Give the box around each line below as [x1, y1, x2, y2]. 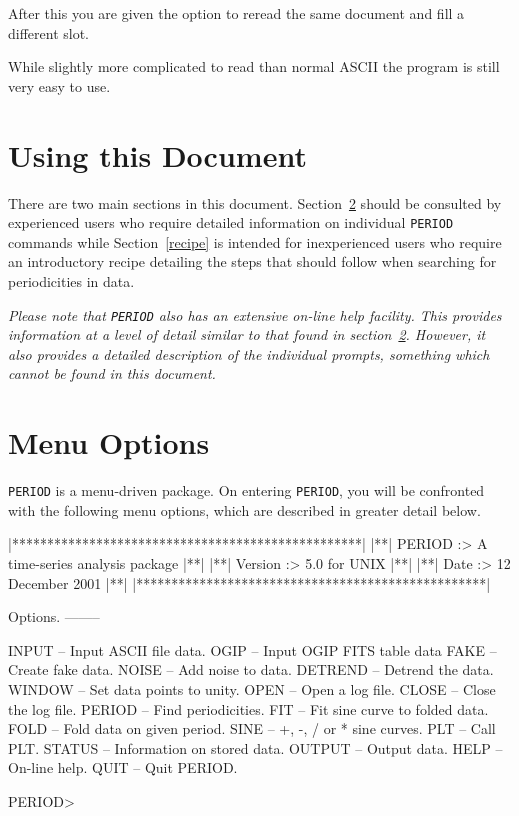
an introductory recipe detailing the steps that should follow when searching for [8, 251, 497, 272]
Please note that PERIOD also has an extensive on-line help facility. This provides [8, 304, 502, 325]
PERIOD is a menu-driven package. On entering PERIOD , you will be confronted [8, 480, 485, 501]
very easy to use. [8, 75, 111, 96]
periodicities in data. [8, 270, 135, 291]
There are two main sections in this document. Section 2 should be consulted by [8, 192, 502, 213]
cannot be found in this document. [8, 363, 216, 384]
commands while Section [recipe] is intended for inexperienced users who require [8, 231, 502, 252]
